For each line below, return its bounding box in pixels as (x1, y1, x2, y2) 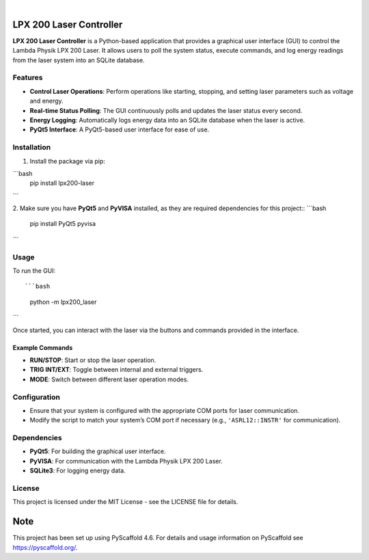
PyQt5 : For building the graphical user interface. (29, 447, 166, 455)
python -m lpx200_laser (29, 298, 97, 306)
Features (12, 73, 43, 82)
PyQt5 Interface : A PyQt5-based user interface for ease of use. (29, 125, 210, 133)
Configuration (12, 392, 61, 402)
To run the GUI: (12, 267, 56, 275)
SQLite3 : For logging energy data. (29, 466, 126, 475)
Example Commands (12, 343, 73, 352)
